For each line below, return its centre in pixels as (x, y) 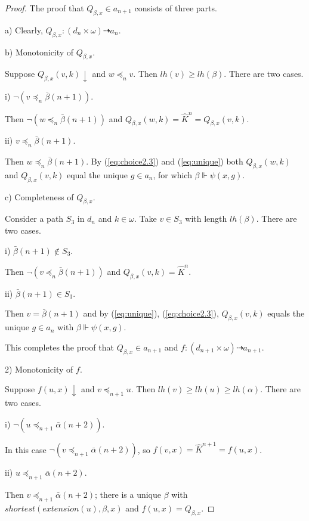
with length (206, 218)
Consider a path (34, 218)
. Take (146, 218)
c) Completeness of (39, 196)
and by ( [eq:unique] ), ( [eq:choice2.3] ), (151, 313)
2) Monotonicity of (39, 369)
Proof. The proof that (44, 8)
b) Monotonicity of (39, 52)
